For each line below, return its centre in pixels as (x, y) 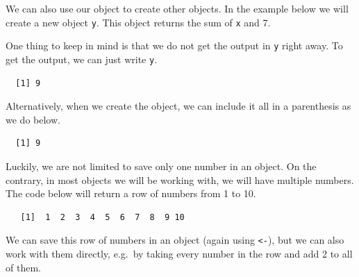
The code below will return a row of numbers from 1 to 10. (131, 193)
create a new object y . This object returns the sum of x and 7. (138, 22)
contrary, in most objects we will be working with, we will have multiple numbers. (180, 179)
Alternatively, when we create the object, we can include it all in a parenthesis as (178, 106)
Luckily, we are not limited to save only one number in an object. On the (161, 166)
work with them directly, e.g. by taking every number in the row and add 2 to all (179, 253)
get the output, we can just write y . (82, 59)
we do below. (33, 119)
